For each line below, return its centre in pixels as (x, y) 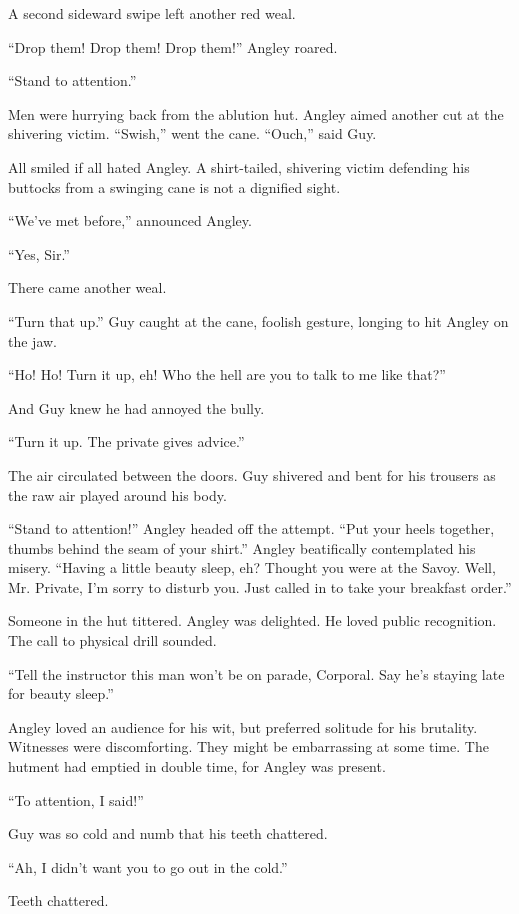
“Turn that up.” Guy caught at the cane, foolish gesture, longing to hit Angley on (258, 320)
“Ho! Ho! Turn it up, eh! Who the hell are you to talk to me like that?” (227, 374)
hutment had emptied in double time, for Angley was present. (197, 766)
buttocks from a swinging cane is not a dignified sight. (174, 186)
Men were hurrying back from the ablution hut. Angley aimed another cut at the (256, 113)
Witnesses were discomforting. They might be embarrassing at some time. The (248, 746)
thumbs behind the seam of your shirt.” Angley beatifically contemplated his (242, 547)
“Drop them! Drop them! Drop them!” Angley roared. (173, 46)
